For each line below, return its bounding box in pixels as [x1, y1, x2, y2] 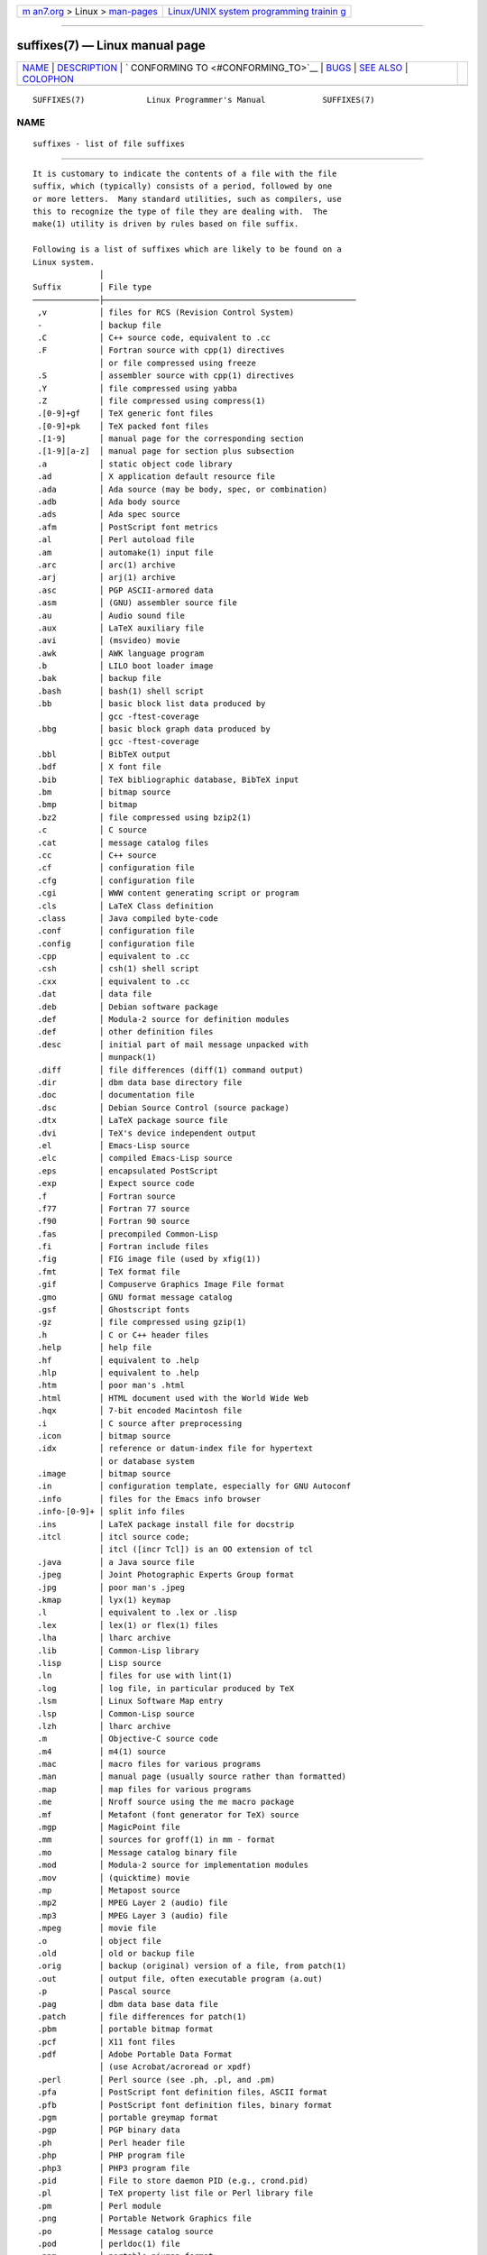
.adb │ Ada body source [37, 497, 180, 507]
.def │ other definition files [37, 1026, 214, 1037]
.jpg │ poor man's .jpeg [37, 1582, 185, 1592]
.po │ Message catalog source [37, 2226, 214, 2236]
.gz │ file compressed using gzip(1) [37, 1317, 247, 1328]
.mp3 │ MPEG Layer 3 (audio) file [37, 1910, 228, 1920]
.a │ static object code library [37, 458, 234, 469]
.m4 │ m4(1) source [37, 1746, 167, 1756]
